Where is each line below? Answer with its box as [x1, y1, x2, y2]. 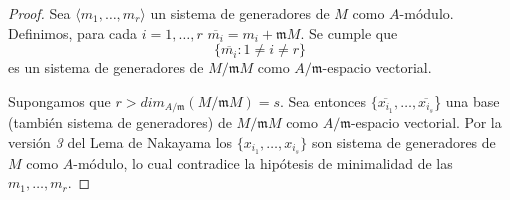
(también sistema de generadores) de [8, 112, 232, 133]
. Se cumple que [300, 22, 398, 43]
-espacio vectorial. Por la [350, 112, 502, 133]
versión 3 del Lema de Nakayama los [8, 131, 233, 152]
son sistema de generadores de [311, 131, 496, 152]
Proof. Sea [8, 3, 71, 23]
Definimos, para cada [8, 22, 138, 43]
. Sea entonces [280, 90, 367, 111]
